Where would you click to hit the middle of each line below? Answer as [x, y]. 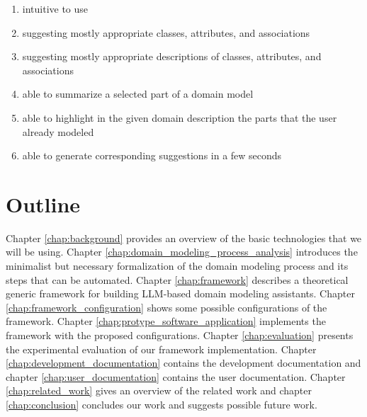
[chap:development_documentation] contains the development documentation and [183, 363]
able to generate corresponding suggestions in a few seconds [152, 155]
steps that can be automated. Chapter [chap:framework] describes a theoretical [177, 279]
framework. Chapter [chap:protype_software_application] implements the [166, 321]
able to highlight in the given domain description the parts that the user [180, 117]
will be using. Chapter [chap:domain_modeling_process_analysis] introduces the [182, 252]
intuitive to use [55, 8]
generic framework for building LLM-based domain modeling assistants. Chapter [180, 293]
